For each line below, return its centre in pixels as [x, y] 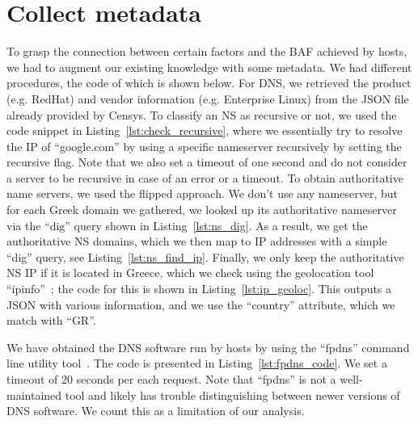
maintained [34, 395]
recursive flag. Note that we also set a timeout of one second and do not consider [207, 162]
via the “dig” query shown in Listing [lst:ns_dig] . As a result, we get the [187, 225]
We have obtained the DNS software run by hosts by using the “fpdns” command [208, 347]
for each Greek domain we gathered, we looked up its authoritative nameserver [202, 210]
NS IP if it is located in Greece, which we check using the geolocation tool [190, 273]
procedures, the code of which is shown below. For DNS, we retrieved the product [209, 83]
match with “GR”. [51, 320]
